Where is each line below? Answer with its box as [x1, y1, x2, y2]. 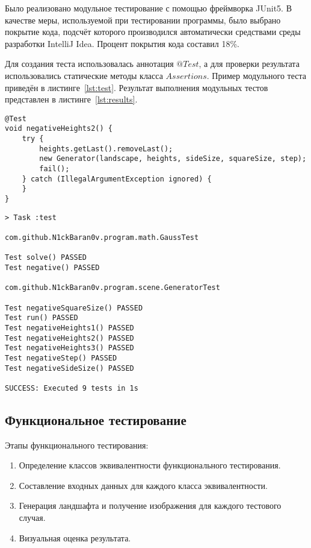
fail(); [39, 165, 70, 174]
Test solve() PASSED [5, 253, 87, 262]
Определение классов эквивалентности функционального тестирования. [19, 459, 281, 471]
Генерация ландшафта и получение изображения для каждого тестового [19, 499, 282, 512]
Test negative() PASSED [5, 263, 100, 272]
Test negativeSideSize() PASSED [5, 364, 134, 373]
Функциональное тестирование [5, 410, 186, 429]
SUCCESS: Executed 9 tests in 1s [5, 383, 138, 392]
